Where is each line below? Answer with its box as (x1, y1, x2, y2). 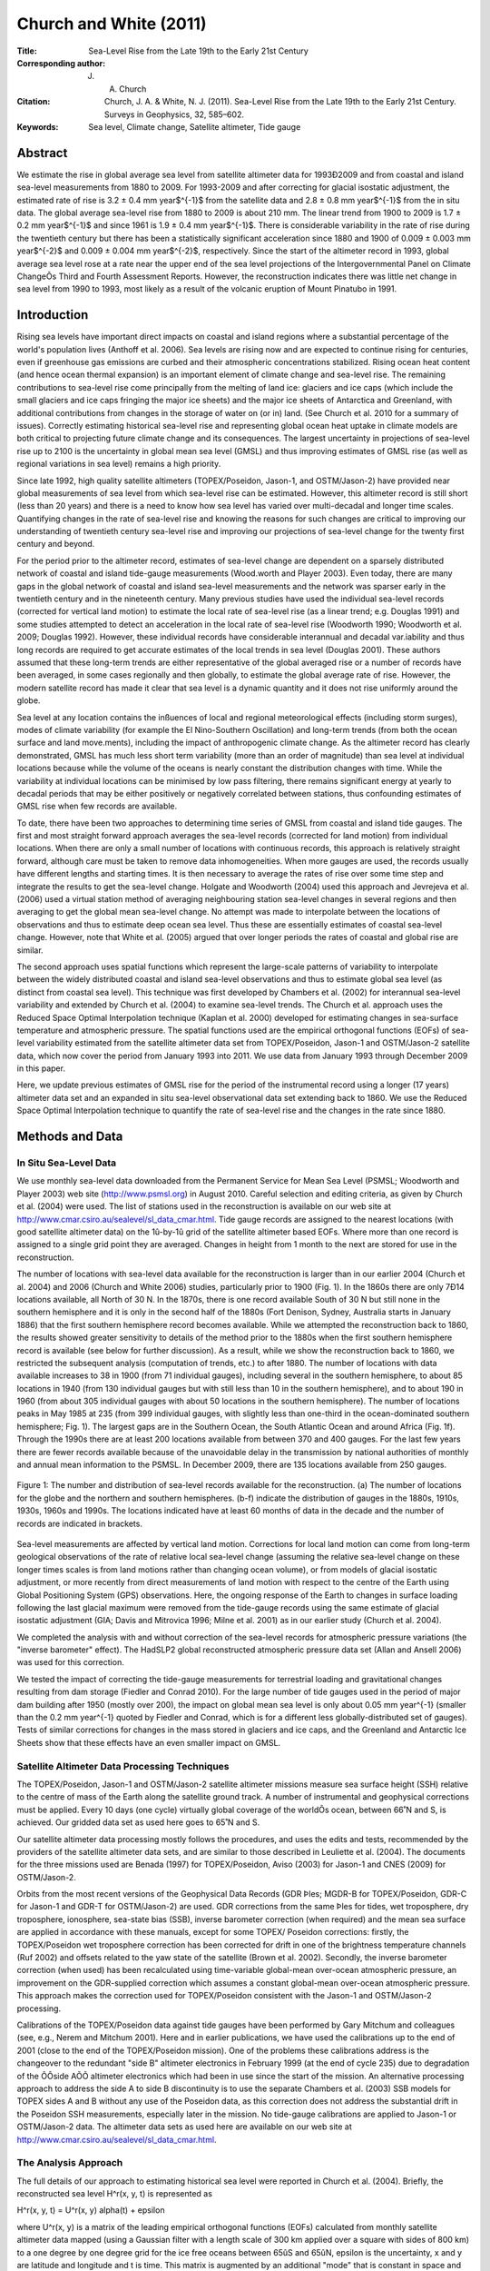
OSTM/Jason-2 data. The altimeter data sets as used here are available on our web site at (16, 2121, 353, 2132)
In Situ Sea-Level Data (16, 1156, 117, 1169)
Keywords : (16, 121, 59, 132)
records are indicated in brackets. (16, 1518, 142, 1529)
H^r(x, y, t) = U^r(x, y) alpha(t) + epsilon (16, 2205, 165, 2216)
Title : (16, 45, 38, 56)
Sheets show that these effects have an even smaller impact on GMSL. (16, 1737, 281, 1748)
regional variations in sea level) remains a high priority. (16, 459, 221, 470)
